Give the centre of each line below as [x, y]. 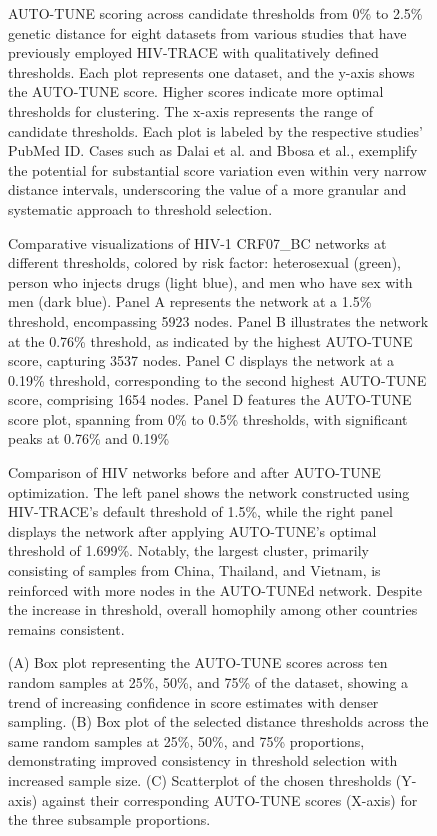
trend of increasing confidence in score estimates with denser [193, 701]
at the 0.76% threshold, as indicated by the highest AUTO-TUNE [210, 340]
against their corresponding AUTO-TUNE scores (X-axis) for [229, 799]
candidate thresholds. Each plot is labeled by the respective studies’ [215, 130]
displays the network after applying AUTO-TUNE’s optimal [192, 530]
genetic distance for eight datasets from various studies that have [207, 32]
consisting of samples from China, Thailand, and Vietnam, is [194, 570]
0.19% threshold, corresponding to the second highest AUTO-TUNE [217, 379]
